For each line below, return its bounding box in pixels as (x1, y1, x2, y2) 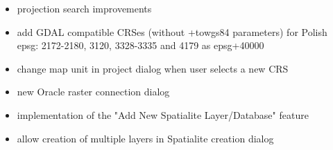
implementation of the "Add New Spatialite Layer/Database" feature (17, 107, 309, 122)
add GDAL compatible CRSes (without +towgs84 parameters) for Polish (17, 24, 327, 39)
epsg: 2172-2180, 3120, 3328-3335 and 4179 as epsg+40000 (17, 38, 264, 53)
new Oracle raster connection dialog (17, 84, 170, 99)
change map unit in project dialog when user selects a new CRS (17, 61, 289, 75)
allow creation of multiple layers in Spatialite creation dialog (17, 131, 274, 145)
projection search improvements (17, 1, 152, 15)
